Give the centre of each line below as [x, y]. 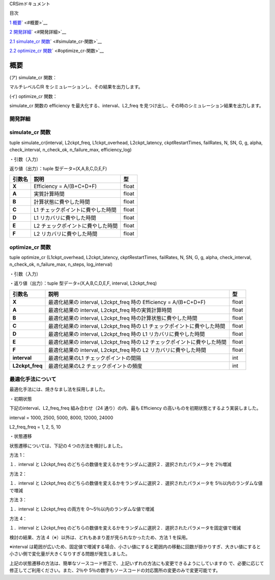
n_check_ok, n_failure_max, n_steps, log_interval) [61, 264]
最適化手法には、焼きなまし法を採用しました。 [59, 389]
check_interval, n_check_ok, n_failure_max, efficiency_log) [71, 150]
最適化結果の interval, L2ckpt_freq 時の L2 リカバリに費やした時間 [127, 350]
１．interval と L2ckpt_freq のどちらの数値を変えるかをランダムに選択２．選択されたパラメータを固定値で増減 [125, 528]
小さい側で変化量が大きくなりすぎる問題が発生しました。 [70, 554]
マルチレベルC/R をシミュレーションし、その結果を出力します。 [76, 87]
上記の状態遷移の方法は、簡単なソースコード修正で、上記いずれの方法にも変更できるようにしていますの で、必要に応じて [137, 563]
